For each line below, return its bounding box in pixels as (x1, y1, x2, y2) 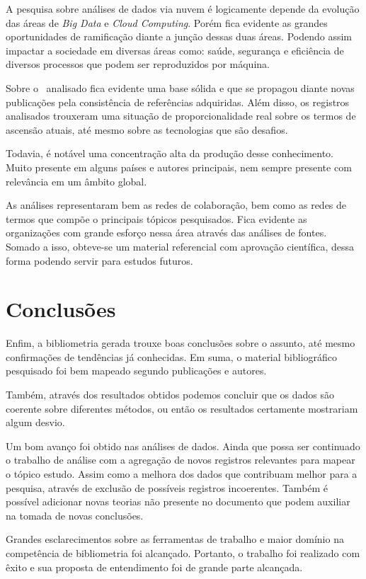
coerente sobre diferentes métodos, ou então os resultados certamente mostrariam (6, 401, 358, 415)
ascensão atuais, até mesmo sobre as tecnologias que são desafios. (6, 122, 288, 137)
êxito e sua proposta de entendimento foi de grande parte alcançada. (6, 559, 303, 574)
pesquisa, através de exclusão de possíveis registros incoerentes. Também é (6, 480, 328, 495)
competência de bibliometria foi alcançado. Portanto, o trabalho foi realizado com (6, 545, 360, 560)
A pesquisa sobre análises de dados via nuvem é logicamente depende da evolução (6, 1, 360, 16)
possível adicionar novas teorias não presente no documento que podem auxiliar (6, 494, 350, 509)
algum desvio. (6, 415, 65, 430)
